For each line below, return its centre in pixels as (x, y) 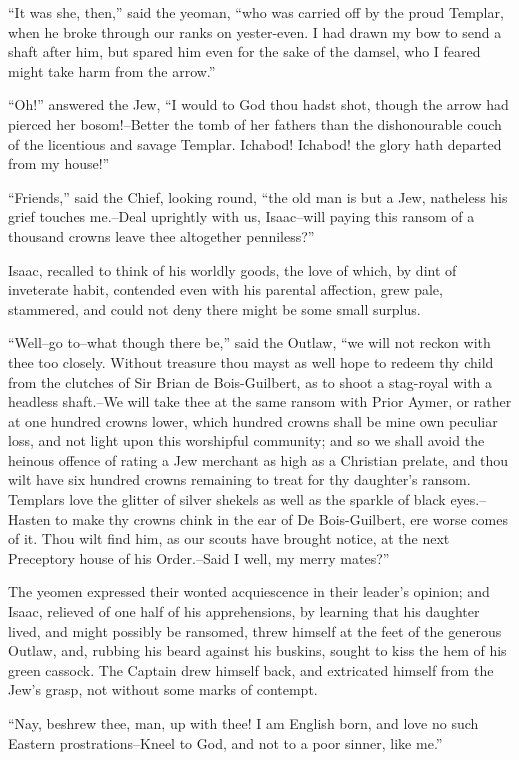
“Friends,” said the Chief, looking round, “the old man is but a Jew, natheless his (258, 196)
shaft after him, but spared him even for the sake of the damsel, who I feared (244, 51)
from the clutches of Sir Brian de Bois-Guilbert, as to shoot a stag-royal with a (250, 381)
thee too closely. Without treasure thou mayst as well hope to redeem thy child (251, 361)
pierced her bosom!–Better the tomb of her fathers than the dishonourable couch (255, 123)
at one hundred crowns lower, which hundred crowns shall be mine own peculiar (253, 420)
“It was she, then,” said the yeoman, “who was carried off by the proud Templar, (256, 12)
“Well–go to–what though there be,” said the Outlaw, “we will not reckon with (249, 342)
